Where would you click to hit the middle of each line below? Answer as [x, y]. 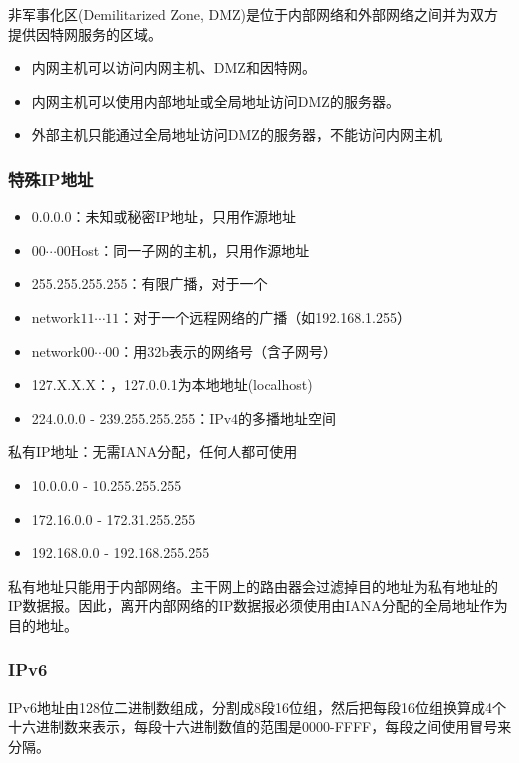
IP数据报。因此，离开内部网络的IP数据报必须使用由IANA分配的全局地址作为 [258, 605]
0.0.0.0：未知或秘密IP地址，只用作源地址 [164, 216]
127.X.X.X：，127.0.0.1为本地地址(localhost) [172, 384]
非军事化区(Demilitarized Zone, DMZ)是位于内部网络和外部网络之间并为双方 [253, 14]
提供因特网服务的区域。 [85, 33]
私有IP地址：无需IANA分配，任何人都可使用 [153, 451]
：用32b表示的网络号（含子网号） [228, 350]
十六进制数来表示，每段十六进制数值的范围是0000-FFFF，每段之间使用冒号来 [260, 726]
